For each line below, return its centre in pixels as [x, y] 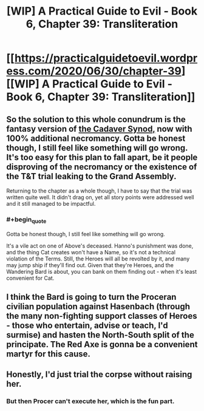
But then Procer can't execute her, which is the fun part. [90, 401]
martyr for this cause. [49, 354]
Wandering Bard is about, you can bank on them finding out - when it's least [102, 271]
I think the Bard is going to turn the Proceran [91, 297]
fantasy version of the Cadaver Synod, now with [99, 129]
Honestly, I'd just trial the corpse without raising [99, 375]
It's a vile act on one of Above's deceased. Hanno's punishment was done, [100, 246]
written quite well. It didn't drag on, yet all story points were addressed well [100, 197]
